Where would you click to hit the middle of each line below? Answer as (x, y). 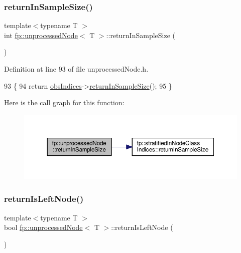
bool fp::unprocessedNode (43, 227)
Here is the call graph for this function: (64, 102)
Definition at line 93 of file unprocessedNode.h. (76, 69)
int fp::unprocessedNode (41, 35)
